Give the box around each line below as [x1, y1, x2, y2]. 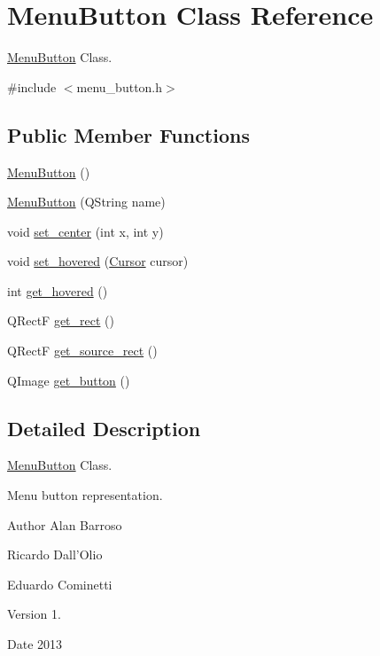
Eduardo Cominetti [7, 574, 112, 593]
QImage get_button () [7, 371, 130, 389]
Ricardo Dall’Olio [7, 545, 103, 564]
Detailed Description [7, 414, 201, 441]
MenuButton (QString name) [7, 192, 166, 211]
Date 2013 [7, 635, 63, 653]
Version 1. [7, 605, 61, 623]
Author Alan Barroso [7, 515, 122, 534]
